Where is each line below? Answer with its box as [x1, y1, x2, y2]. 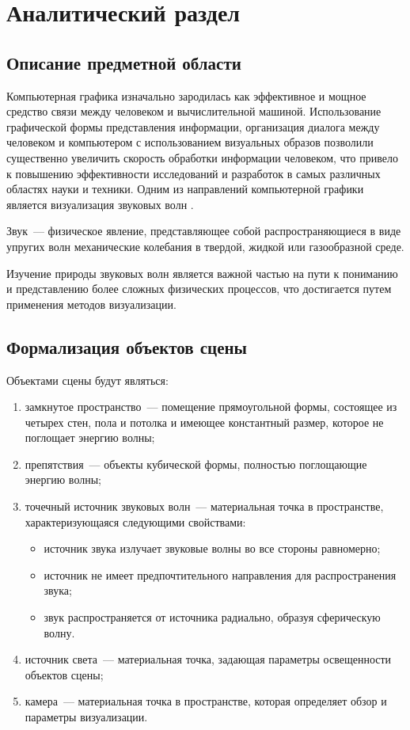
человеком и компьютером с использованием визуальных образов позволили [6, 134, 374, 150]
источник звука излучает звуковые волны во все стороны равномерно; [44, 540, 381, 557]
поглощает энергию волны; [25, 429, 155, 446]
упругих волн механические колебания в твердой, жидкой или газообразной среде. [6, 238, 404, 254]
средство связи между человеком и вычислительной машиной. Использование [6, 103, 382, 120]
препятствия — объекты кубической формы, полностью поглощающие [25, 455, 367, 472]
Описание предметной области [6, 50, 241, 74]
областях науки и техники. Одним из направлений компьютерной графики [6, 181, 364, 197]
